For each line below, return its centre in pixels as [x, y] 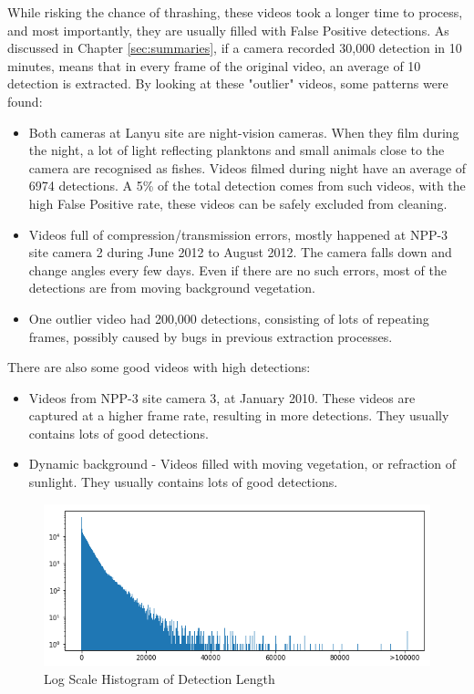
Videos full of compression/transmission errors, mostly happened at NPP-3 [238, 234]
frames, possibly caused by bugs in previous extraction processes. [211, 336]
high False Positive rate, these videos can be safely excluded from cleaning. [238, 203]
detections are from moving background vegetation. [172, 288]
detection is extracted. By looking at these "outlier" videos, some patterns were [228, 83]
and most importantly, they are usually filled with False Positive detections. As [228, 30]
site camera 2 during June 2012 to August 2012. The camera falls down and [240, 252]
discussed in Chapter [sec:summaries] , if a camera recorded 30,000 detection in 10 [235, 48]
